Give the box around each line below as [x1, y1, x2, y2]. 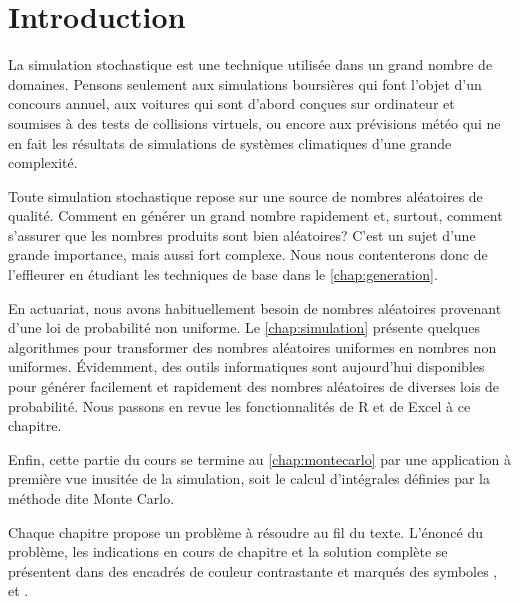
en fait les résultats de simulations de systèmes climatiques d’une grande [8, 132, 452, 153]
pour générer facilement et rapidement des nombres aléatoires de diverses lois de [8, 376, 500, 397]
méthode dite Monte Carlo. [8, 488, 175, 508]
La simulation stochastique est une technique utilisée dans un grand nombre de [8, 54, 493, 75]
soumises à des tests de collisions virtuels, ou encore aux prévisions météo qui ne [8, 112, 501, 133]
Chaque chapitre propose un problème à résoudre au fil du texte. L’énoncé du [8, 521, 484, 542]
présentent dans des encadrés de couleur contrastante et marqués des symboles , [8, 560, 498, 581]
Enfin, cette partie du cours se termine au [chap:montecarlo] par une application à [8, 448, 512, 469]
